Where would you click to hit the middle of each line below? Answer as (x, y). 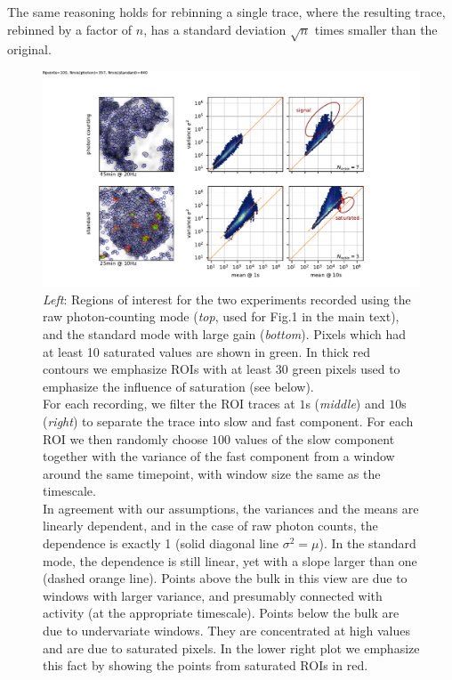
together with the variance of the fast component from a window (219, 456)
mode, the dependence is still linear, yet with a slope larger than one (230, 560)
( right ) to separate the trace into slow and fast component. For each (228, 421)
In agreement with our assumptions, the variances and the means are (231, 508)
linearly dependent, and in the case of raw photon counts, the (210, 526)
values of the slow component (315, 438)
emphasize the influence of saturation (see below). (178, 386)
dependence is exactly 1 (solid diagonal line (161, 543)
